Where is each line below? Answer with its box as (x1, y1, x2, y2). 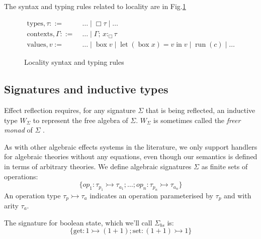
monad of (4, 125, 33, 135)
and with (224, 190, 251, 200)
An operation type (4, 190, 61, 200)
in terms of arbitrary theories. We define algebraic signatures (4, 161, 192, 171)
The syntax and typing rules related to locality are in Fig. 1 (4, 1, 186, 11)
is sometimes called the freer (153, 114, 241, 125)
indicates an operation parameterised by (90, 190, 213, 200)
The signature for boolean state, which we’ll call (4, 217, 152, 227)
